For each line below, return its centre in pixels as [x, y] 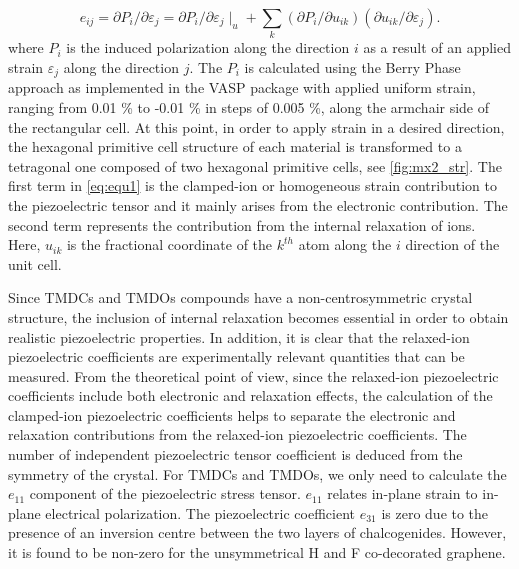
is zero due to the [435, 512]
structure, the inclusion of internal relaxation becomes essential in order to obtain [258, 316]
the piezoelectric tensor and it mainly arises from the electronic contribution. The [258, 204]
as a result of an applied [437, 47]
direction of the [452, 244]
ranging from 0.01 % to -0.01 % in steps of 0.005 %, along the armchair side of [249, 106]
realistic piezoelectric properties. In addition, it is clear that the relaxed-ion [239, 336]
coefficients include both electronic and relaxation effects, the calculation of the [250, 395]
